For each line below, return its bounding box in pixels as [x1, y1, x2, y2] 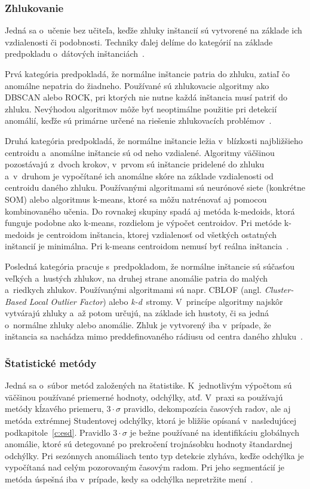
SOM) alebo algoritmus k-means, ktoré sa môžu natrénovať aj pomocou [5, 192, 267, 205]
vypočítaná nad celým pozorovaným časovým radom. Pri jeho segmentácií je [5, 461, 284, 473]
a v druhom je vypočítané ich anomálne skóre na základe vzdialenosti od [5, 169, 274, 182]
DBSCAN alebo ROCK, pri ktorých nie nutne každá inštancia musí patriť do [5, 91, 287, 103]
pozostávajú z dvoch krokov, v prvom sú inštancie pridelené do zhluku [5, 158, 265, 170]
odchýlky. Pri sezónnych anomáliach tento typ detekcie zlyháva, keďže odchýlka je [5, 449, 304, 462]
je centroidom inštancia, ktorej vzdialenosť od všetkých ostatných [37, 228, 277, 240]
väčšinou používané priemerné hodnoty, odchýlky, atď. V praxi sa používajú [5, 390, 283, 403]
